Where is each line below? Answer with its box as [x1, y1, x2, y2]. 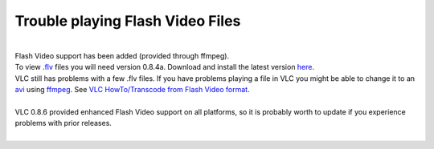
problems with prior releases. [14, 119, 113, 128]
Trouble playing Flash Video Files [14, 12, 241, 30]
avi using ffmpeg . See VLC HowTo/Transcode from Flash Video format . [14, 85, 250, 95]
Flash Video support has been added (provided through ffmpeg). [14, 50, 229, 60]
